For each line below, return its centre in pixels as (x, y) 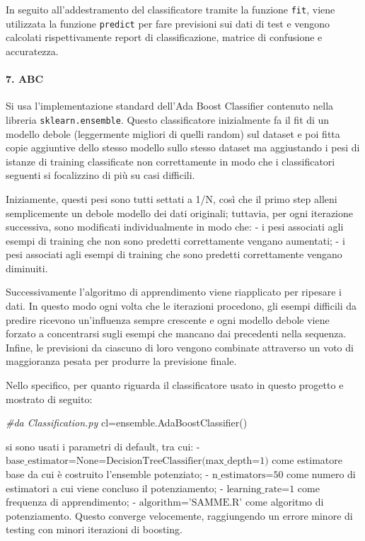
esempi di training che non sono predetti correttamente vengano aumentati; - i (175, 240)
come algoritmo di (284, 502)
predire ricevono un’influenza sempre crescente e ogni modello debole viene (168, 319)
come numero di (321, 474)
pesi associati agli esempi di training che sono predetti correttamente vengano (174, 254)
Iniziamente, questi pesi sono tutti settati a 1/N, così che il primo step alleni (172, 198)
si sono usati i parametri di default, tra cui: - (103, 446)
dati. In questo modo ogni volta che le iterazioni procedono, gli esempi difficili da (181, 306)
